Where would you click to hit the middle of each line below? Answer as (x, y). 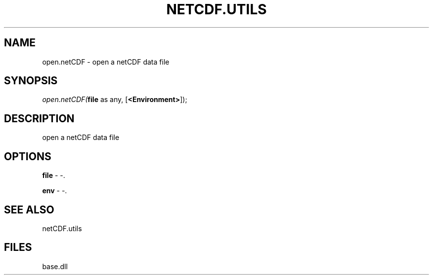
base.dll (55, 266)
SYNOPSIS (31, 81)
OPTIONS (28, 156)
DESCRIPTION (39, 118)
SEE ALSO (29, 209)
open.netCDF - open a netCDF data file (106, 62)
